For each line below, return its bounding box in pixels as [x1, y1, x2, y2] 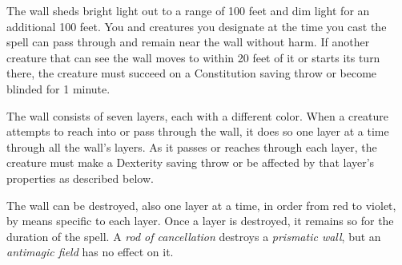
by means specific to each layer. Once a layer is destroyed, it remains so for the [6, 212, 394, 229]
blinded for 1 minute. [6, 80, 111, 97]
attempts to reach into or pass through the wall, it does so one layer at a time [6, 123, 389, 140]
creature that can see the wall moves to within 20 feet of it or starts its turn [6, 49, 380, 65]
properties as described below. [6, 169, 154, 186]
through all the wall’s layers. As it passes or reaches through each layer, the [6, 138, 377, 155]
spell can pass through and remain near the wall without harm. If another [6, 34, 370, 50]
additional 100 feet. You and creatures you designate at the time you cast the [6, 18, 387, 34]
